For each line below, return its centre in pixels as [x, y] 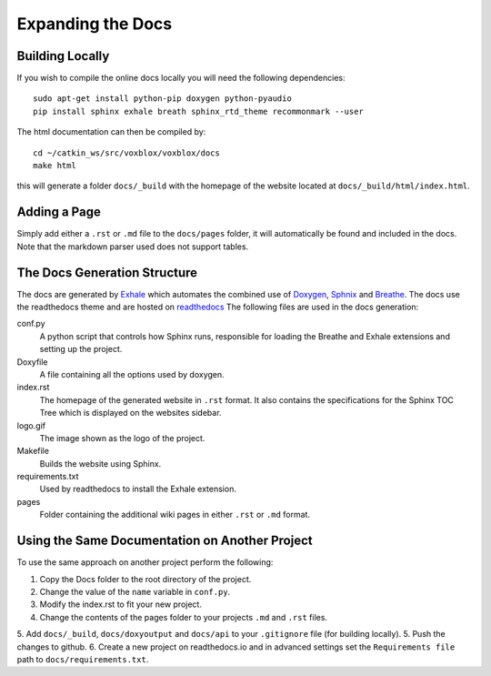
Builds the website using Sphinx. [100, 463]
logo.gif [31, 425]
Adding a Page [59, 212]
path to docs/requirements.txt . [83, 659]
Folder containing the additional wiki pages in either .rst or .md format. [175, 515]
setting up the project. [81, 349]
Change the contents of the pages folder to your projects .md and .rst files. [183, 617]
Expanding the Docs [95, 24]
